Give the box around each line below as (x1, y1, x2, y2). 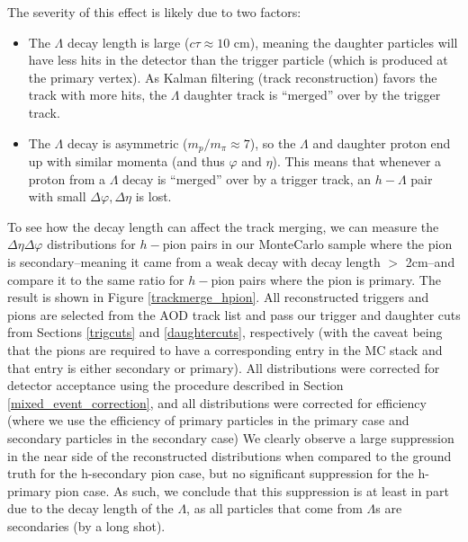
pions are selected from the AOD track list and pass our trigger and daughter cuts (7, 305, 461, 324)
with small (28, 187, 86, 206)
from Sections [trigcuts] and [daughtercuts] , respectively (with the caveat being (7, 323, 443, 342)
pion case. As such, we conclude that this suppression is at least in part (55, 481, 449, 500)
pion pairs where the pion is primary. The (211, 270, 441, 289)
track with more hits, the (28, 85, 167, 104)
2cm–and (405, 252, 455, 271)
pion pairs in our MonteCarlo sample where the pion (162, 235, 453, 253)
